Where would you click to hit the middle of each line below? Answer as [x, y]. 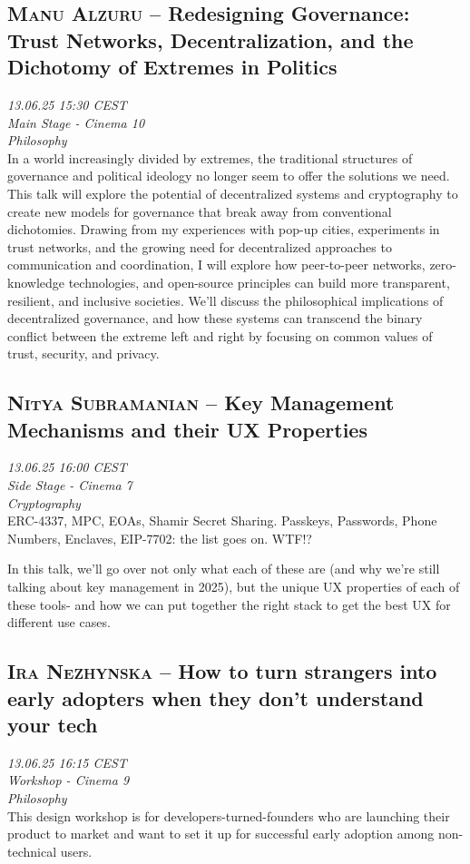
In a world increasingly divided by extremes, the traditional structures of [210, 157]
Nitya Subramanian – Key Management [201, 403]
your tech [53, 724]
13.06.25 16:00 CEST [67, 467]
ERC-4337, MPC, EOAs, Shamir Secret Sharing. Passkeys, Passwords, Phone [222, 520]
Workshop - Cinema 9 [69, 780]
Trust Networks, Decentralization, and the [211, 39]
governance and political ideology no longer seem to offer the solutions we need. [229, 176]
